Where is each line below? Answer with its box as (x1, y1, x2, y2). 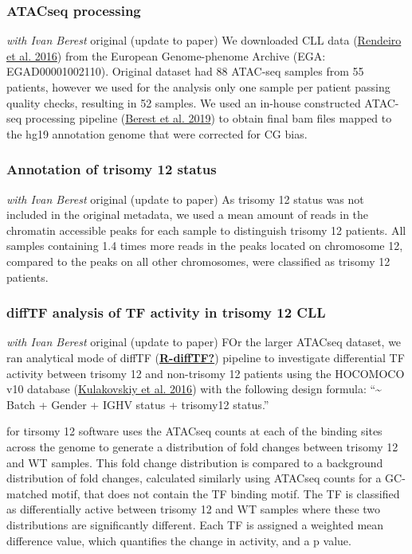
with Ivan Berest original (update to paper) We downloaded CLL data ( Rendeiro (6, 32, 402, 49)
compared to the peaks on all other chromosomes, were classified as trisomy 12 (6, 252, 390, 269)
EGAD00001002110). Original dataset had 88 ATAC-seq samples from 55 (6, 63, 364, 80)
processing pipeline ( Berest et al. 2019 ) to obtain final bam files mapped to (25, 110, 392, 127)
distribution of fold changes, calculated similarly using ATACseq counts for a (6, 470, 382, 486)
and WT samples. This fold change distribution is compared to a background (6, 454, 383, 470)
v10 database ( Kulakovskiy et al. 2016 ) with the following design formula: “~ (6, 380, 382, 397)
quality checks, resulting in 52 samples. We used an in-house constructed (6, 94, 361, 111)
